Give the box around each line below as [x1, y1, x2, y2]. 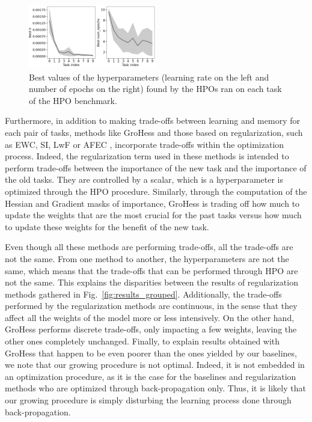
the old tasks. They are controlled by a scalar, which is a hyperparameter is [5, 173, 283, 186]
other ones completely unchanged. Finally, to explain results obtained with [5, 335, 280, 347]
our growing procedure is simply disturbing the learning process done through [5, 394, 292, 406]
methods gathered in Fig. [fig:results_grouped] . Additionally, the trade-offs [5, 287, 282, 300]
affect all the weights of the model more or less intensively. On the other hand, [5, 311, 295, 323]
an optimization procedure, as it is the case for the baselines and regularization [5, 370, 296, 382]
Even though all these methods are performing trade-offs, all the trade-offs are [5, 240, 293, 253]
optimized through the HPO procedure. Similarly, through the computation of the [5, 185, 307, 197]
